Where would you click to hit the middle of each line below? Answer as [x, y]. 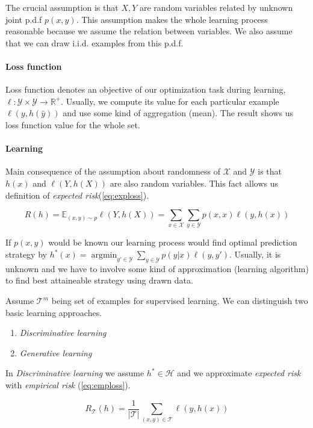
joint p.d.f [24, 19]
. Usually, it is [255, 254]
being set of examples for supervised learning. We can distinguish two [180, 301]
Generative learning [56, 352]
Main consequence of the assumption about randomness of [113, 171]
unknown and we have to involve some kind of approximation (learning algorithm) [157, 268]
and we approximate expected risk [239, 373]
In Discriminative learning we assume [75, 373]
